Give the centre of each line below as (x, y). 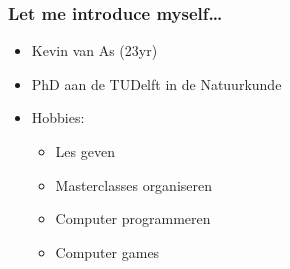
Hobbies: (58, 117)
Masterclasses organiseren (134, 184)
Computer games (107, 251)
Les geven (85, 151)
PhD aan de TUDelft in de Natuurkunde (156, 83)
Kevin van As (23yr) (94, 50)
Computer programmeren (133, 218)
